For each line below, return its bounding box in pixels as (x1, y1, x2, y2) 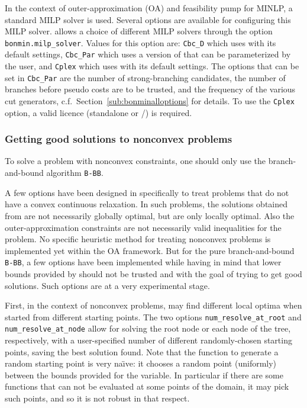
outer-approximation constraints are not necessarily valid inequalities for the (5, 221, 282, 233)
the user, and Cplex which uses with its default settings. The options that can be (5, 60, 299, 72)
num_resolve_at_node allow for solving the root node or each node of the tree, (5, 322, 291, 335)
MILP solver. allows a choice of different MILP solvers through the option (5, 25, 273, 37)
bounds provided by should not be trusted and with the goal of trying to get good (5, 267, 302, 280)
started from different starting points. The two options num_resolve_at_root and (5, 310, 302, 323)
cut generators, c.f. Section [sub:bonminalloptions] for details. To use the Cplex (5, 95, 295, 107)
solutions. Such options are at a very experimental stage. (5, 279, 210, 291)
